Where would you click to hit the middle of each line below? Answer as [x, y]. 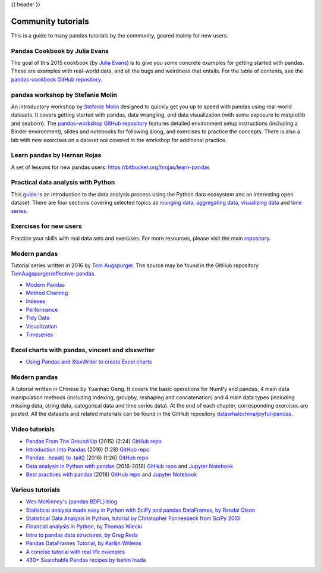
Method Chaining [47, 293]
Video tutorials [33, 430]
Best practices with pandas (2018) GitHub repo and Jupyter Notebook [111, 475]
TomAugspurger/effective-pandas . [53, 274]
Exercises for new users [47, 226]
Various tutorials [36, 490]
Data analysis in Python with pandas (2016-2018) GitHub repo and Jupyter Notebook [130, 466]
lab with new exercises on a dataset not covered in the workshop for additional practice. [119, 140]
